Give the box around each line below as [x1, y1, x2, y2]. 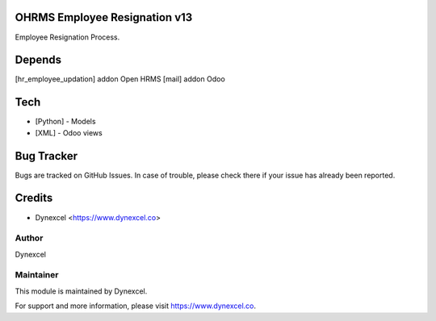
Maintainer [15, 269, 59, 281]
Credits [15, 191, 53, 205]
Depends [15, 53, 62, 67]
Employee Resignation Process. [15, 32, 120, 42]
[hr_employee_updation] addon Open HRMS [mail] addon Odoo [15, 74, 225, 84]
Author [15, 232, 44, 244]
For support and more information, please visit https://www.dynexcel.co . [15, 301, 257, 311]
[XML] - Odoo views [35, 127, 103, 137]
